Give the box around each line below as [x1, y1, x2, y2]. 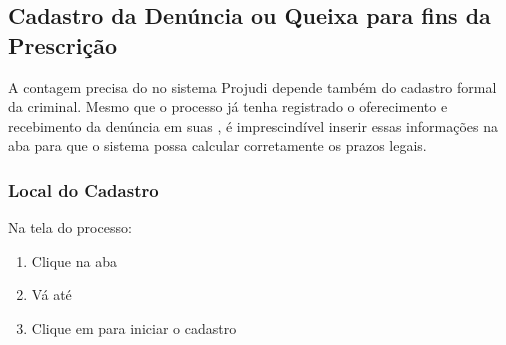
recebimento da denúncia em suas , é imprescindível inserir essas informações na [8, 115, 498, 136]
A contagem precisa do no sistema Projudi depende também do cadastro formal [8, 76, 497, 97]
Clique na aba [31, 250, 117, 271]
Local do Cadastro [8, 177, 159, 202]
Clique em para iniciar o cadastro [31, 317, 237, 338]
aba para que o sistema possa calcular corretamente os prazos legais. [8, 135, 427, 156]
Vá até [31, 284, 72, 305]
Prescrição [8, 29, 117, 60]
